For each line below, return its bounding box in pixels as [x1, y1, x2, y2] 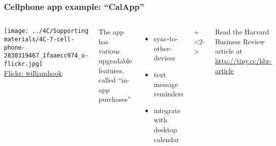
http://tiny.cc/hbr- [215, 56, 272, 65]
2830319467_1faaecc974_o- [4, 52, 88, 59]
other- [154, 43, 172, 53]
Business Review [215, 36, 265, 46]
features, [98, 65, 124, 75]
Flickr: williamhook [4, 67, 62, 78]
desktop [154, 124, 177, 134]
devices [154, 53, 175, 63]
